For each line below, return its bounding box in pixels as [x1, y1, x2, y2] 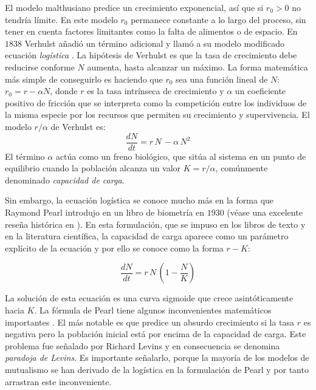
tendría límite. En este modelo [5, 13, 118, 26]
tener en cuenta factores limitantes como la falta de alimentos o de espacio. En [5, 25, 298, 38]
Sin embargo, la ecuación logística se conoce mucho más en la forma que [5, 194, 274, 207]
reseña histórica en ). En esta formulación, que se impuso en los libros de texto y [5, 217, 306, 230]
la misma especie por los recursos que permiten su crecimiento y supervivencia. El [5, 108, 310, 121]
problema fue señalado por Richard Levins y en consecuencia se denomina [5, 339, 280, 352]
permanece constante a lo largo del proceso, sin [131, 13, 306, 26]
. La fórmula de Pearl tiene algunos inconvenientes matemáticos [34, 303, 272, 316]
